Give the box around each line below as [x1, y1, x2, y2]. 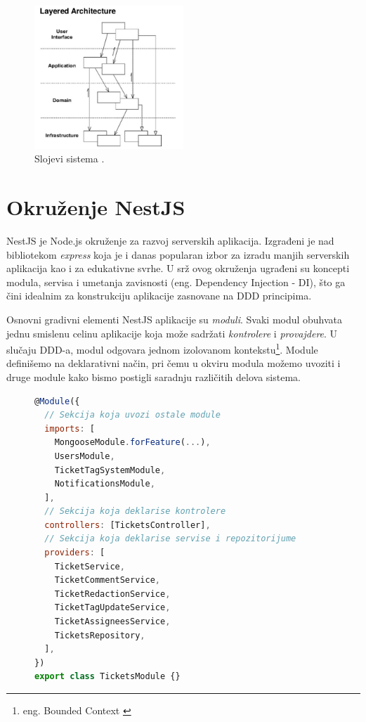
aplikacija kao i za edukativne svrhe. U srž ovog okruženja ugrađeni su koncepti [6, 261, 350, 276]
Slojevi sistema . [34, 151, 105, 166]
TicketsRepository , [54, 630, 145, 640]
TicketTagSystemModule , [54, 465, 166, 475]
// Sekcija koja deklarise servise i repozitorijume [44, 534, 296, 544]
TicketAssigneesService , [54, 617, 171, 627]
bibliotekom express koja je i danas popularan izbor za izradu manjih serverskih [6, 247, 350, 262]
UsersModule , [54, 451, 115, 461]
